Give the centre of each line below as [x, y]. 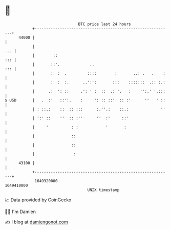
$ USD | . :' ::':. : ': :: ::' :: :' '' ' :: [85, 100]
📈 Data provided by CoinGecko [38, 200]
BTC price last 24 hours [104, 24]
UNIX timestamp [103, 190]
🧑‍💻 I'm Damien [20, 212]
